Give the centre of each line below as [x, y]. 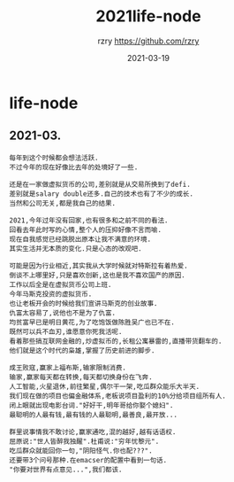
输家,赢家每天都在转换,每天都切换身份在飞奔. [81, 377]
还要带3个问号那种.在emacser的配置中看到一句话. [88, 460]
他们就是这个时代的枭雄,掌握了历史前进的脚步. [83, 350]
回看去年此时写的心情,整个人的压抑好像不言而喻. [85, 229]
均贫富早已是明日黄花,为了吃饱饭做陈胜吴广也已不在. [92, 322]
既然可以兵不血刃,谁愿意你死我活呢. [66, 331]
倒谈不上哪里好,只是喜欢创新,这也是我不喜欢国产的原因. [97, 275]
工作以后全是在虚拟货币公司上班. [60, 284]
